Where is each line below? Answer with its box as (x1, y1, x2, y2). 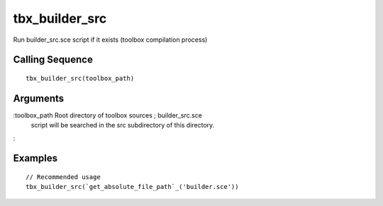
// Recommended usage (26, 173, 101, 181)
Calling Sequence (13, 54, 94, 66)
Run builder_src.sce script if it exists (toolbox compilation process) (13, 35, 208, 44)
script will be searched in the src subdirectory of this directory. (30, 121, 215, 130)
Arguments (13, 92, 65, 104)
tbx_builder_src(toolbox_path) (26, 74, 135, 82)
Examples (13, 152, 58, 164)
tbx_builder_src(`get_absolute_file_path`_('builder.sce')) (26, 183, 239, 191)
